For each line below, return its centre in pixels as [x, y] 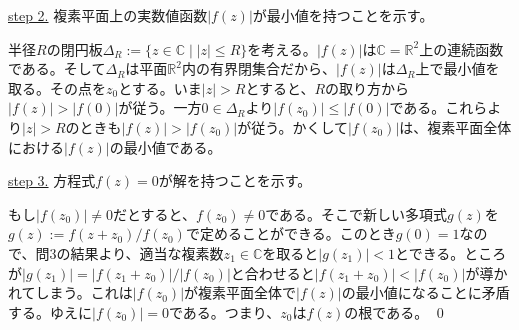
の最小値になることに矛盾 [425, 292]
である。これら [438, 107]
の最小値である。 [165, 146]
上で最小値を [457, 68]
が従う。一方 [160, 107]
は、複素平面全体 [455, 126]
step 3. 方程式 [52, 180]
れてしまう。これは [70, 292]
